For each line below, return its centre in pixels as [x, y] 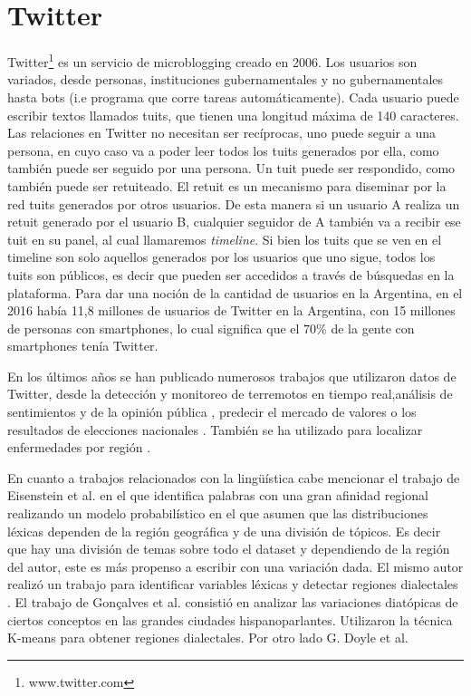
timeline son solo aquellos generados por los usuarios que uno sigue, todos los [221, 257]
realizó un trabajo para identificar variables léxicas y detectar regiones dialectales [233, 584]
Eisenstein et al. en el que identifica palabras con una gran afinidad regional [218, 495]
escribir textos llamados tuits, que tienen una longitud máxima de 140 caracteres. [233, 115]
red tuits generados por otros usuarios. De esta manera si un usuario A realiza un [234, 203]
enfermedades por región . [79, 447]
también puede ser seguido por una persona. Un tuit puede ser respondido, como [231, 168]
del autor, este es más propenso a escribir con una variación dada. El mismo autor [235, 566]
